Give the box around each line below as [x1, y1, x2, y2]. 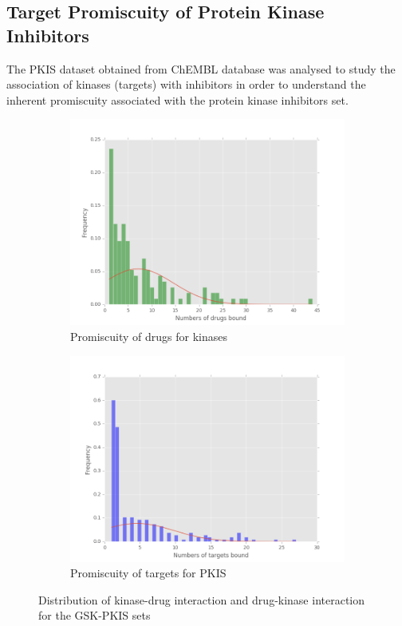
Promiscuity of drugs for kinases [70, 327, 228, 344]
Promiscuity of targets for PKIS [70, 565, 227, 581]
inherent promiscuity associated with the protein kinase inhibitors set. [6, 91, 349, 108]
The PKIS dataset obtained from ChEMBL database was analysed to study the [6, 60, 396, 77]
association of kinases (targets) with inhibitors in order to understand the [6, 76, 366, 93]
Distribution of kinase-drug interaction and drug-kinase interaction [38, 591, 365, 608]
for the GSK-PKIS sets [38, 607, 151, 624]
